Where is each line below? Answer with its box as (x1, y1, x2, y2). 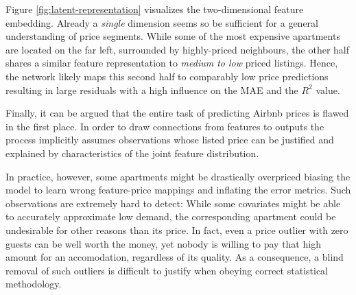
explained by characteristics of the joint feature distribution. (5, 145, 259, 160)
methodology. (5, 276, 62, 291)
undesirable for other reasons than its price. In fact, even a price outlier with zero (5, 222, 348, 237)
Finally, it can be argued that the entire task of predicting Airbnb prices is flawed (5, 106, 349, 120)
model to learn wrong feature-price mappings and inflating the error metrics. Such (5, 182, 351, 197)
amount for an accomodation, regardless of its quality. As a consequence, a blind (5, 250, 344, 264)
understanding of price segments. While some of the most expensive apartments (5, 29, 340, 43)
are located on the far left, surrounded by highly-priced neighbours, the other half (5, 42, 350, 56)
